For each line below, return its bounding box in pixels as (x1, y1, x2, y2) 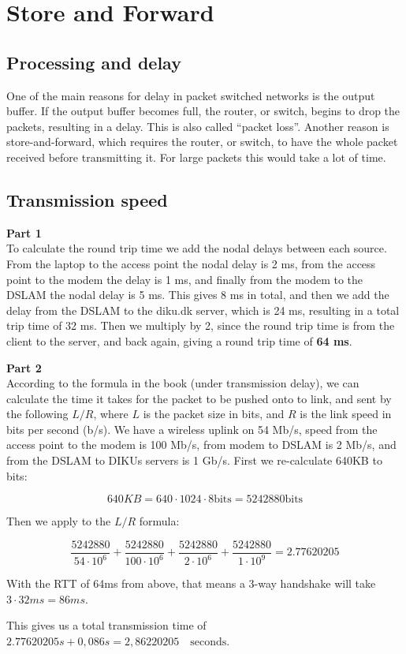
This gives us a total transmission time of (6, 617, 207, 633)
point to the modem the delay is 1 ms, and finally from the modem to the (6, 271, 363, 287)
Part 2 (6, 359, 42, 376)
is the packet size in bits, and (143, 405, 285, 422)
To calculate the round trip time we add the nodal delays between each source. (6, 240, 387, 256)
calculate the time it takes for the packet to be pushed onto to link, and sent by (6, 390, 392, 406)
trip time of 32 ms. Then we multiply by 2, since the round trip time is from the (6, 317, 395, 334)
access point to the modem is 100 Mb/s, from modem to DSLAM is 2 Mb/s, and (6, 436, 397, 453)
